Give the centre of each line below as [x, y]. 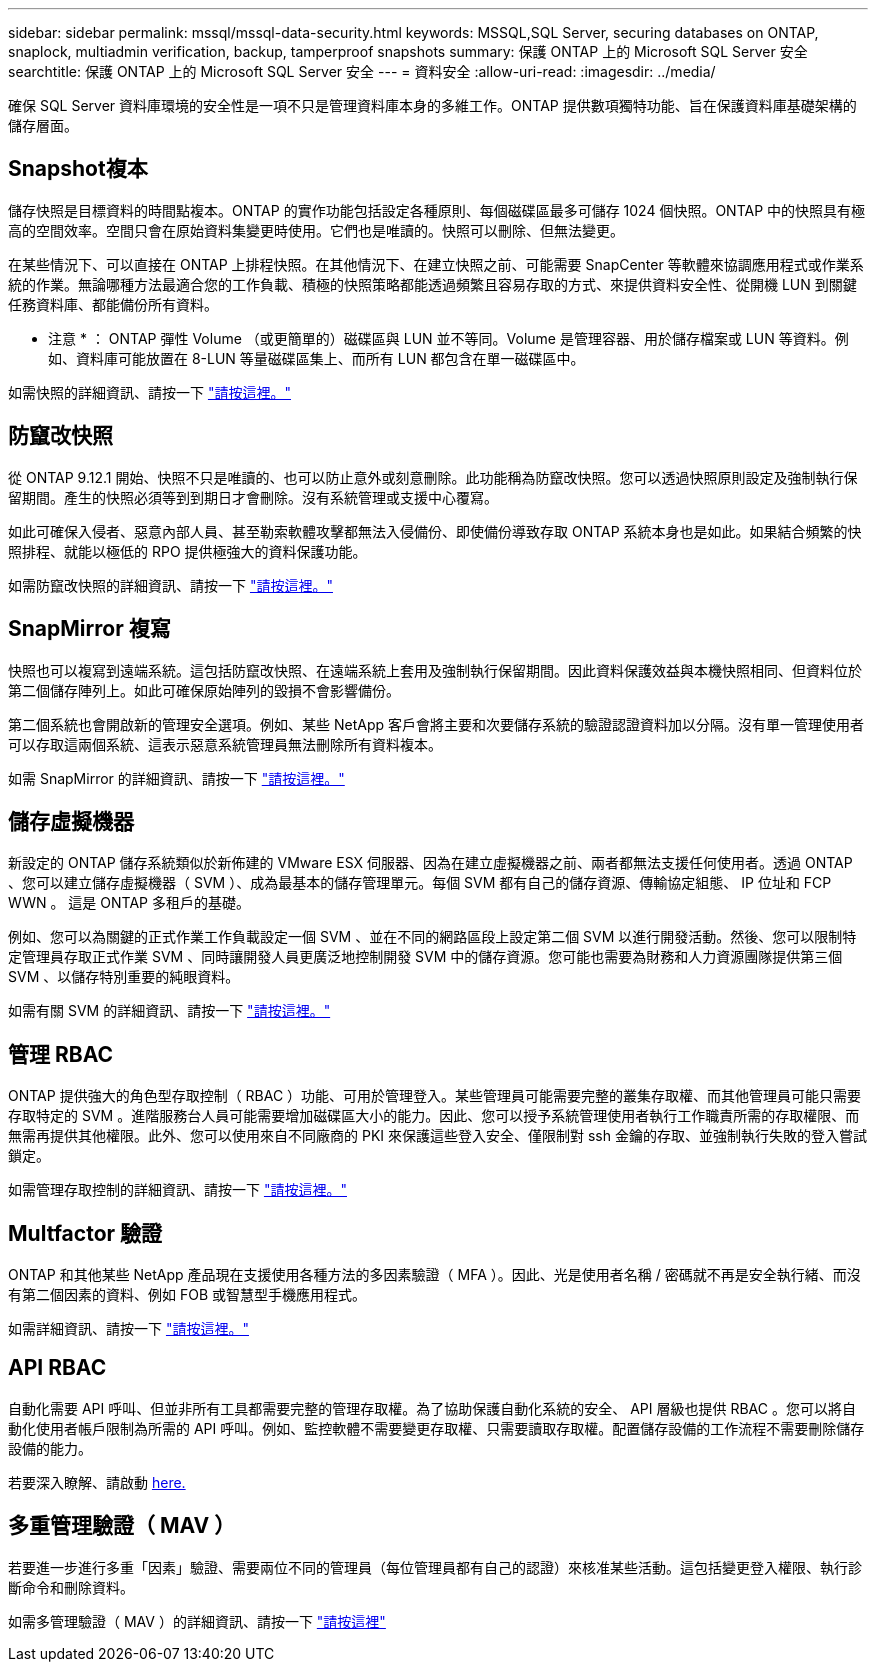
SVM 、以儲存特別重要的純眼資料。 [124, 977]
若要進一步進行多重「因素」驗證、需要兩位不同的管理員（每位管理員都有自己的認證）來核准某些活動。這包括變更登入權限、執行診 [435, 1567]
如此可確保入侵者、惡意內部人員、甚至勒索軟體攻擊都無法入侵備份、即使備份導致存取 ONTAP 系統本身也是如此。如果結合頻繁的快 [435, 531]
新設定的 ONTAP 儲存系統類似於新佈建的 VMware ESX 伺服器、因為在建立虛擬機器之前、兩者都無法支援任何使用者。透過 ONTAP [430, 863]
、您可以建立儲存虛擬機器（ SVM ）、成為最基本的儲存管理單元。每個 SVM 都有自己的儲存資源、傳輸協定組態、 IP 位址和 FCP [420, 883]
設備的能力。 [50, 1448]
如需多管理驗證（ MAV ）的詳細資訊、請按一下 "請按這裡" [197, 1621]
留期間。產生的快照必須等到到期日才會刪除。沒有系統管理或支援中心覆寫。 [253, 497]
